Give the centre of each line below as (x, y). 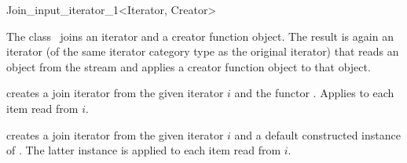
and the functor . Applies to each (314, 93)
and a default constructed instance (317, 134)
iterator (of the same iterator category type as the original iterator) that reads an (203, 51)
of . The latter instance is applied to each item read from (144, 150)
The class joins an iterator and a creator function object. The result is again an (200, 36)
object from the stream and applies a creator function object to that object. (189, 66)
